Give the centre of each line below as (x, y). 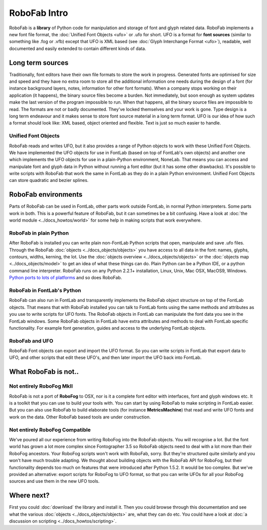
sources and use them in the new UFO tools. (54, 481)
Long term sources (39, 63)
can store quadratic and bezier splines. (49, 180)
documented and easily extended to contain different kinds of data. (78, 48)
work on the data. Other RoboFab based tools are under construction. (80, 417)
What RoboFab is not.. (44, 372)
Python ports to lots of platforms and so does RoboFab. (66, 278)
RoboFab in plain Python (39, 233)
